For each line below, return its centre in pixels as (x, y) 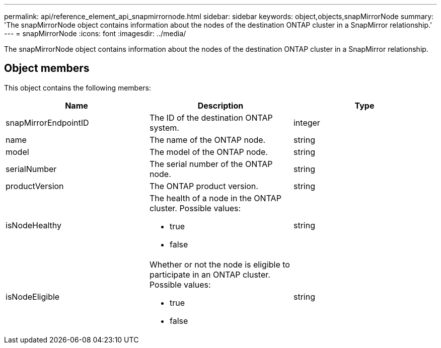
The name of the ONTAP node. (207, 140)
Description (220, 105)
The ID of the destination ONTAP (211, 117)
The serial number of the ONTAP (211, 164)
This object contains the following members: (78, 88)
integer (307, 122)
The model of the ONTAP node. (209, 152)
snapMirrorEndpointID (47, 122)
